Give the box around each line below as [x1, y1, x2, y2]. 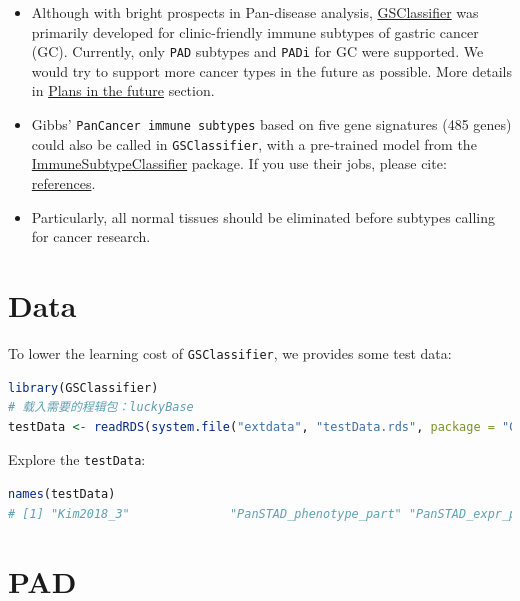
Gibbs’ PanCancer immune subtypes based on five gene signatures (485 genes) [31, 114, 512, 135]
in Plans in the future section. [31, 80, 215, 101]
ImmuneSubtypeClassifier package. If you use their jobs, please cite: [31, 153, 447, 174]
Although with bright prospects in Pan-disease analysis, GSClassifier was [31, 2, 479, 22]
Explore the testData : [8, 449, 146, 470]
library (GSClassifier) [8, 380, 159, 395]
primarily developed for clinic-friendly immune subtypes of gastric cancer [31, 21, 479, 42]
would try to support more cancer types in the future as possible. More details [31, 60, 512, 81]
